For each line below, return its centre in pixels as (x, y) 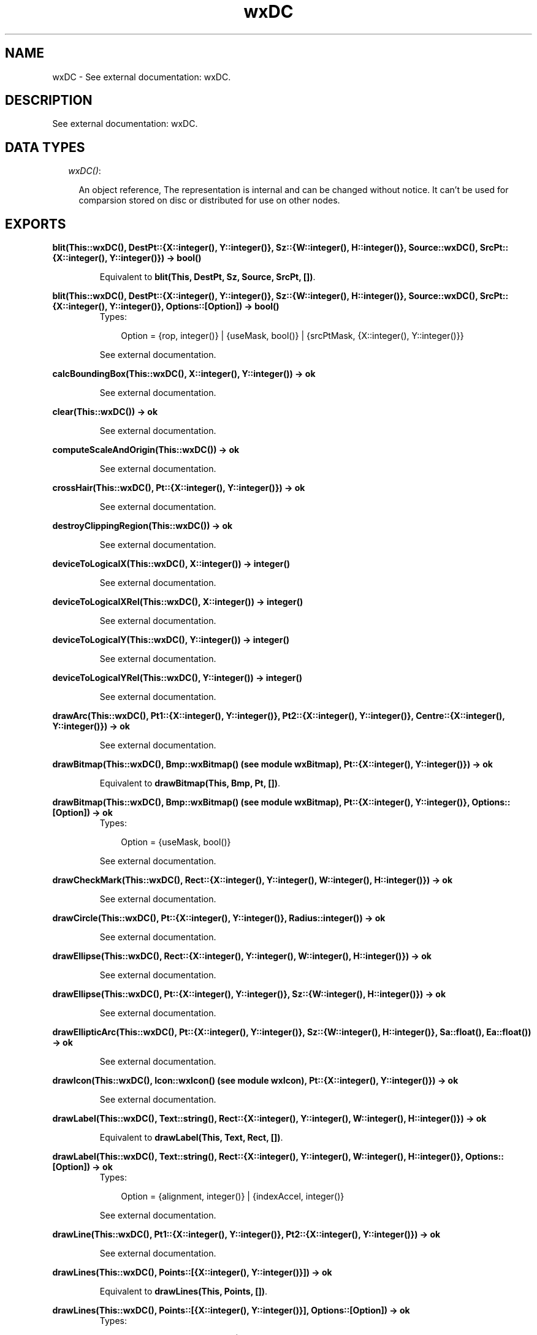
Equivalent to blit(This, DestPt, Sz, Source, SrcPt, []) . (208, 277)
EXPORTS (36, 224)
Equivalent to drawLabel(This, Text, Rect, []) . (191, 1138)
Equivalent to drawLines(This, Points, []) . (184, 1291)
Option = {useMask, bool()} (176, 842)
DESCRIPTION (49, 101)
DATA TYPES (45, 147)
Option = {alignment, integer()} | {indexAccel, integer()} (233, 1196)
